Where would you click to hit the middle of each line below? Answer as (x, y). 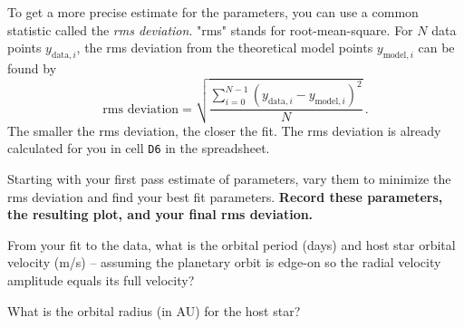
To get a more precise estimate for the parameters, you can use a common (213, 12)
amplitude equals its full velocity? (101, 280)
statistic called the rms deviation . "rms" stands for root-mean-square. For (210, 29)
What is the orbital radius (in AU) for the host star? (154, 310)
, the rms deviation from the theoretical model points (225, 48)
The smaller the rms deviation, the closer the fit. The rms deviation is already (224, 130)
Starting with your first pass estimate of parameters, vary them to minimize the (229, 179)
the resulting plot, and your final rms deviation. (160, 214)
